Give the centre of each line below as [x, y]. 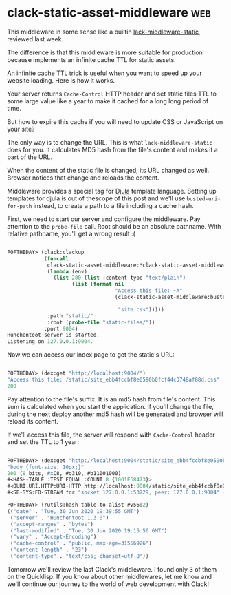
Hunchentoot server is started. [53, 335]
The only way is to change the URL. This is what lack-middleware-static [110, 142]
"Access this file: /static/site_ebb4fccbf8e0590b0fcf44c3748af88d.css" [113, 380]
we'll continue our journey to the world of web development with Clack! [108, 584]
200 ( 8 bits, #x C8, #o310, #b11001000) [64, 473]
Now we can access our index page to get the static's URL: [91, 355]
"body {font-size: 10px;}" [46, 467]
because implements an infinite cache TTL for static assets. [92, 59]
